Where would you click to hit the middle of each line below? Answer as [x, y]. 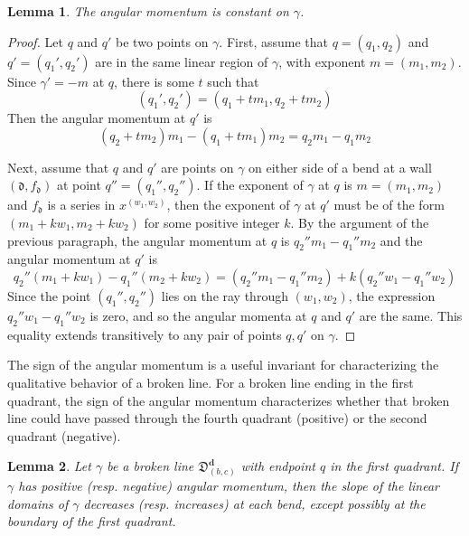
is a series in [81, 205]
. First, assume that [273, 41]
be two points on [162, 41]
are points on [197, 167]
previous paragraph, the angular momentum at [137, 240]
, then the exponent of [228, 205]
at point [79, 185]
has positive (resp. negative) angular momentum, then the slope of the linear [229, 486]
